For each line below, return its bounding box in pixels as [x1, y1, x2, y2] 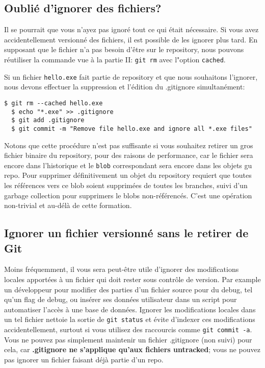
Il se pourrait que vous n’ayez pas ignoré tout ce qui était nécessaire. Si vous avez [4, 24, 259, 35]
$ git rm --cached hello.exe [4, 99, 103, 107]
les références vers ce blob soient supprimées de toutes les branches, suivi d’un [4, 179, 248, 190]
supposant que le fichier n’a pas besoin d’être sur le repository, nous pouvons [4, 44, 244, 55]
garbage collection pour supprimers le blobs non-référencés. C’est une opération [4, 190, 252, 200]
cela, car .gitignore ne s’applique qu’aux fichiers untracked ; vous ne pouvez [4, 344, 260, 355]
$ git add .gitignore [11, 117, 85, 124]
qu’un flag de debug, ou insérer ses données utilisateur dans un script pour [4, 294, 237, 305]
